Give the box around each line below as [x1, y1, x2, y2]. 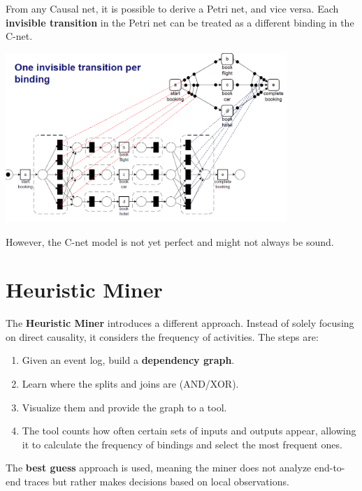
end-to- [314, 460, 345, 475]
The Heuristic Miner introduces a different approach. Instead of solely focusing [6, 316, 354, 330]
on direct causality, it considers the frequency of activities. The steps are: [6, 329, 319, 344]
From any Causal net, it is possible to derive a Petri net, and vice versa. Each [6, 1, 339, 15]
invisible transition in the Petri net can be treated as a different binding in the [6, 15, 354, 29]
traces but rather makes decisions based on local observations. [24, 474, 289, 488]
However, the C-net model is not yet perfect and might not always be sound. [6, 234, 334, 249]
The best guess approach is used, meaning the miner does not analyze [6, 460, 312, 475]
